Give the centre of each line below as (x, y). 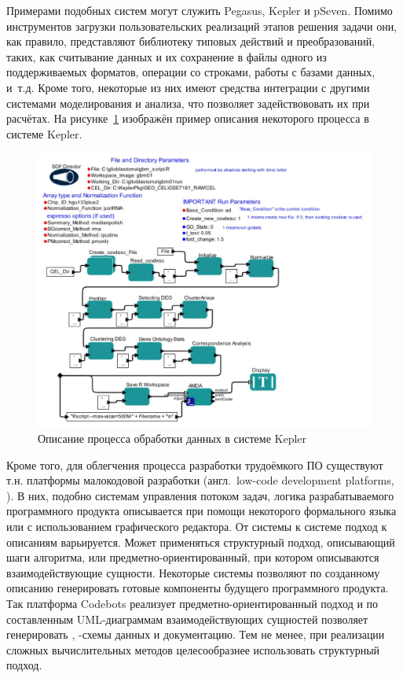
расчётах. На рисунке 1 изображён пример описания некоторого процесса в (188, 118)
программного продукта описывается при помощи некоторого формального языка (201, 511)
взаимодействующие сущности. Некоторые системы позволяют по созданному (193, 572)
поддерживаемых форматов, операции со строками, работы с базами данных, (191, 72)
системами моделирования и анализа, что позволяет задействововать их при (188, 103)
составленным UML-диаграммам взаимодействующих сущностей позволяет (187, 619)
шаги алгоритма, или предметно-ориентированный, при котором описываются (193, 557)
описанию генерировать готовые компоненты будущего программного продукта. (198, 588)
